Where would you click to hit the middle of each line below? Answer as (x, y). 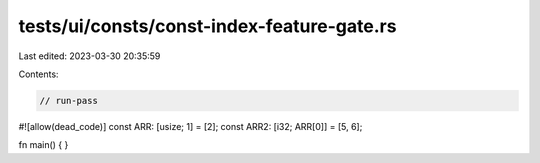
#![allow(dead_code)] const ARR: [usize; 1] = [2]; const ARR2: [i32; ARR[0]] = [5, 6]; (190, 126)
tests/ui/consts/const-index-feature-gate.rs (207, 26)
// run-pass (69, 100)
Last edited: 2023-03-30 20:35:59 (89, 56)
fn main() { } (43, 145)
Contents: (38, 74)
